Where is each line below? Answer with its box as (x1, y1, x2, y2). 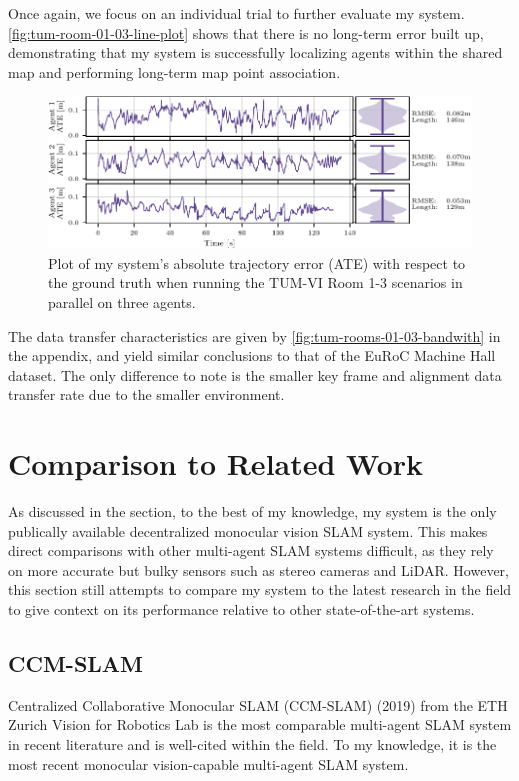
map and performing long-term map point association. (8, 61, 341, 82)
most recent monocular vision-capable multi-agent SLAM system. (8, 753, 409, 774)
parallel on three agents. (48, 292, 196, 312)
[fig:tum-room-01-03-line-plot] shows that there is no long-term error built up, (8, 22, 484, 43)
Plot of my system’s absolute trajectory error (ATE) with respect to (48, 252, 466, 273)
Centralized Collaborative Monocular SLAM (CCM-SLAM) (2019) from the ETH (8, 694, 508, 715)
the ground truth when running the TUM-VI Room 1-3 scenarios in (48, 272, 463, 293)
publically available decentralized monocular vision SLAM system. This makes (8, 520, 488, 541)
